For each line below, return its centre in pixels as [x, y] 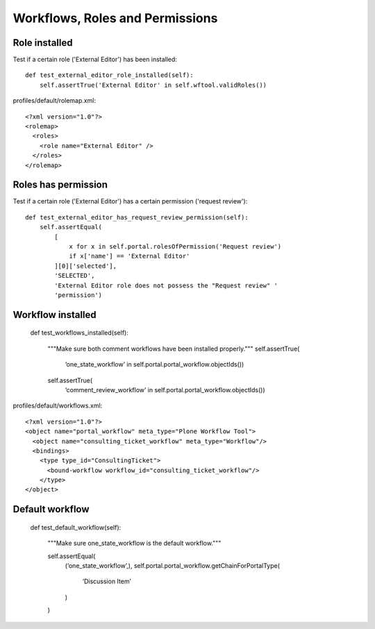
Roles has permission [60, 185]
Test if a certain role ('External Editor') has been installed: [95, 60]
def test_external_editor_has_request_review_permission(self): [137, 217]
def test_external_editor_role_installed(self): [109, 75]
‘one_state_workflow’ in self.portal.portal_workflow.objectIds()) [155, 364]
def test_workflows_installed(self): [79, 333]
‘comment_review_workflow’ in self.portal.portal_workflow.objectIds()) [165, 389]
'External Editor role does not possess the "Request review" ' [166, 285]
